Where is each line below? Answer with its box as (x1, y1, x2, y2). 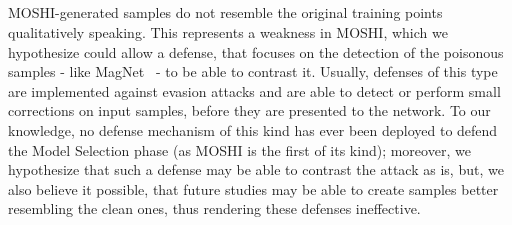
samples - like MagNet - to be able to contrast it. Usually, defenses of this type (8, 61, 498, 82)
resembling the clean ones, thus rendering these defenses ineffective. (8, 198, 421, 219)
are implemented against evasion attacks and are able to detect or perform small (8, 80, 501, 101)
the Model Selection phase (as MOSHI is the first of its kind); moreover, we (8, 139, 471, 160)
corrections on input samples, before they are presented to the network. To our (8, 100, 491, 121)
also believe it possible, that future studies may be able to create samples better (8, 178, 499, 199)
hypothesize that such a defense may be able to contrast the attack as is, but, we (8, 159, 504, 180)
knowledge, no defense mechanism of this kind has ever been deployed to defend (8, 119, 498, 140)
